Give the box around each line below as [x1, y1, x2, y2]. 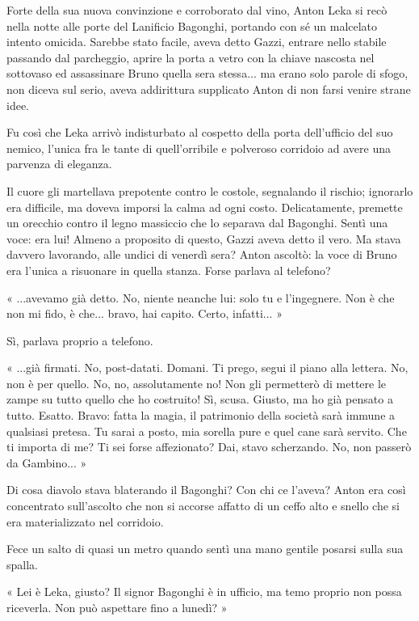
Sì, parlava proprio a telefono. [6, 332, 153, 349]
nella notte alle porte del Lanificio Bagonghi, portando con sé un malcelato [6, 17, 378, 34]
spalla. [6, 556, 38, 572]
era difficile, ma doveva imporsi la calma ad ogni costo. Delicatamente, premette [6, 198, 403, 215]
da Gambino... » [6, 454, 87, 471]
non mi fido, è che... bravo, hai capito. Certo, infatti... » [6, 305, 283, 322]
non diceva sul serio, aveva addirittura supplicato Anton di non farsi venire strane [6, 80, 411, 97]
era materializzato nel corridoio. [6, 513, 164, 530]
